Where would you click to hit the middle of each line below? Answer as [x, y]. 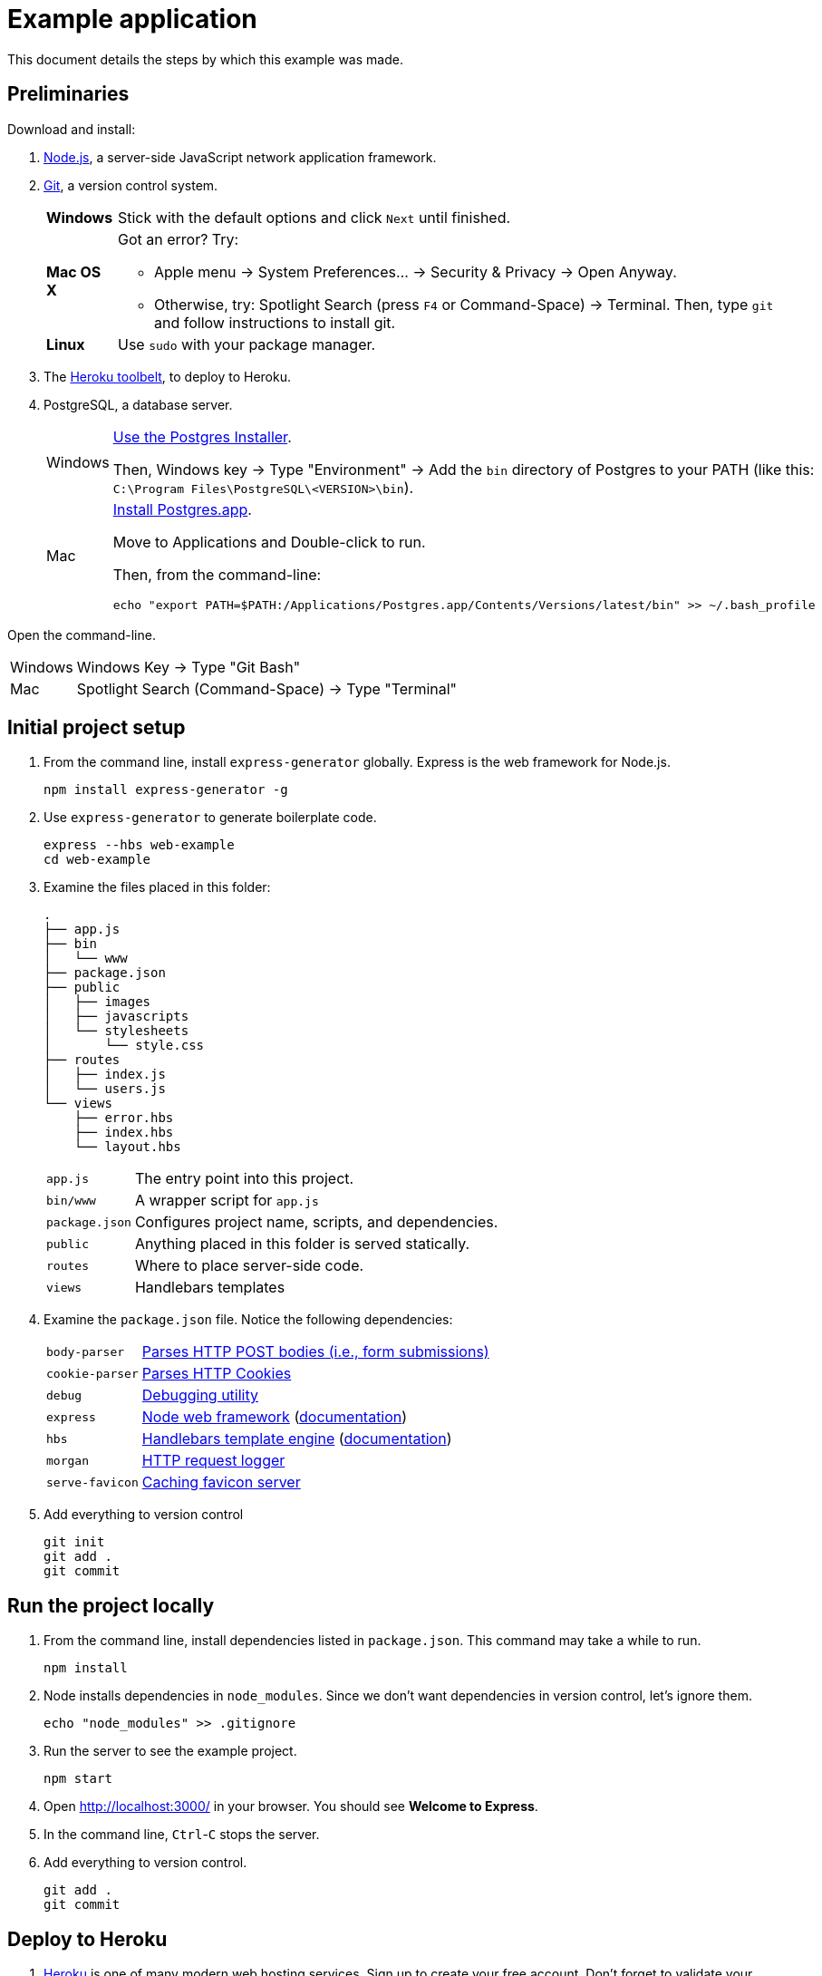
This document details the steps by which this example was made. [205, 59]
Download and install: [72, 129]
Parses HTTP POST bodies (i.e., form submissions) [315, 1352]
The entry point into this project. [244, 1179]
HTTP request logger [213, 1461]
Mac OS [74, 271]
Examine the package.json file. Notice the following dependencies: [248, 1320]
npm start [78, 1779]
